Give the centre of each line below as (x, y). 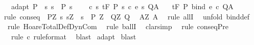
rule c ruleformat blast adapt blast (74, 36)
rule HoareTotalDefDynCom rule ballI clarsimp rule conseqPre (118, 26)
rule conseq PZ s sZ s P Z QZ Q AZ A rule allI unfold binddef (126, 16)
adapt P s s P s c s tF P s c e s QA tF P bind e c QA (122, 6)
